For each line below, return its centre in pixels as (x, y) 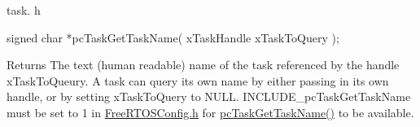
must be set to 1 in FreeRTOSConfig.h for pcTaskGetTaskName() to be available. (210, 112)
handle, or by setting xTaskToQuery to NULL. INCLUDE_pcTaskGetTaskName (209, 96)
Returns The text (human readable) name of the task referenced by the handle (203, 65)
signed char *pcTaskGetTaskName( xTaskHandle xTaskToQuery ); (173, 37)
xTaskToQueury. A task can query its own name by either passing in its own (198, 80)
